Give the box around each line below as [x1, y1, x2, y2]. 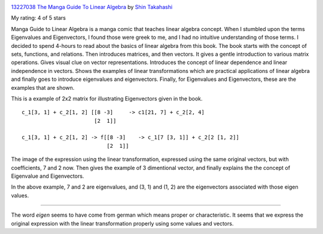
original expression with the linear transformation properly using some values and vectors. [11, 220, 234, 227]
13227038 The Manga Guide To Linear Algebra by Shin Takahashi [11, 4, 173, 10]
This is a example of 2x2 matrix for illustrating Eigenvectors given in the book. [11, 95, 203, 102]
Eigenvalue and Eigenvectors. [11, 172, 84, 180]
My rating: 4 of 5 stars [11, 14, 66, 22]
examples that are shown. [11, 84, 75, 91]
